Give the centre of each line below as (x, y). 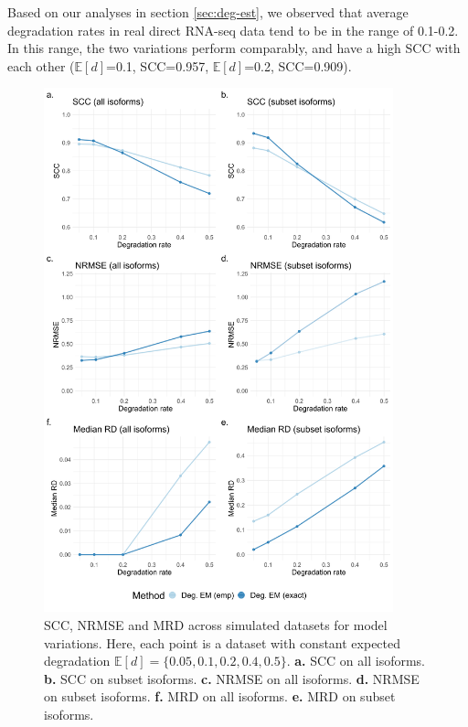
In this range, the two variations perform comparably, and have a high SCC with (234, 48)
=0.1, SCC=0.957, (158, 65)
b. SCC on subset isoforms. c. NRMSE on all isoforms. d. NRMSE (232, 678)
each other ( (41, 65)
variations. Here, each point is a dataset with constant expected (223, 642)
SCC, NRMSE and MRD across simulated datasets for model (216, 624)
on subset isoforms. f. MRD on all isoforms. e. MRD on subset (220, 696)
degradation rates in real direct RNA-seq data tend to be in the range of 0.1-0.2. (233, 30)
